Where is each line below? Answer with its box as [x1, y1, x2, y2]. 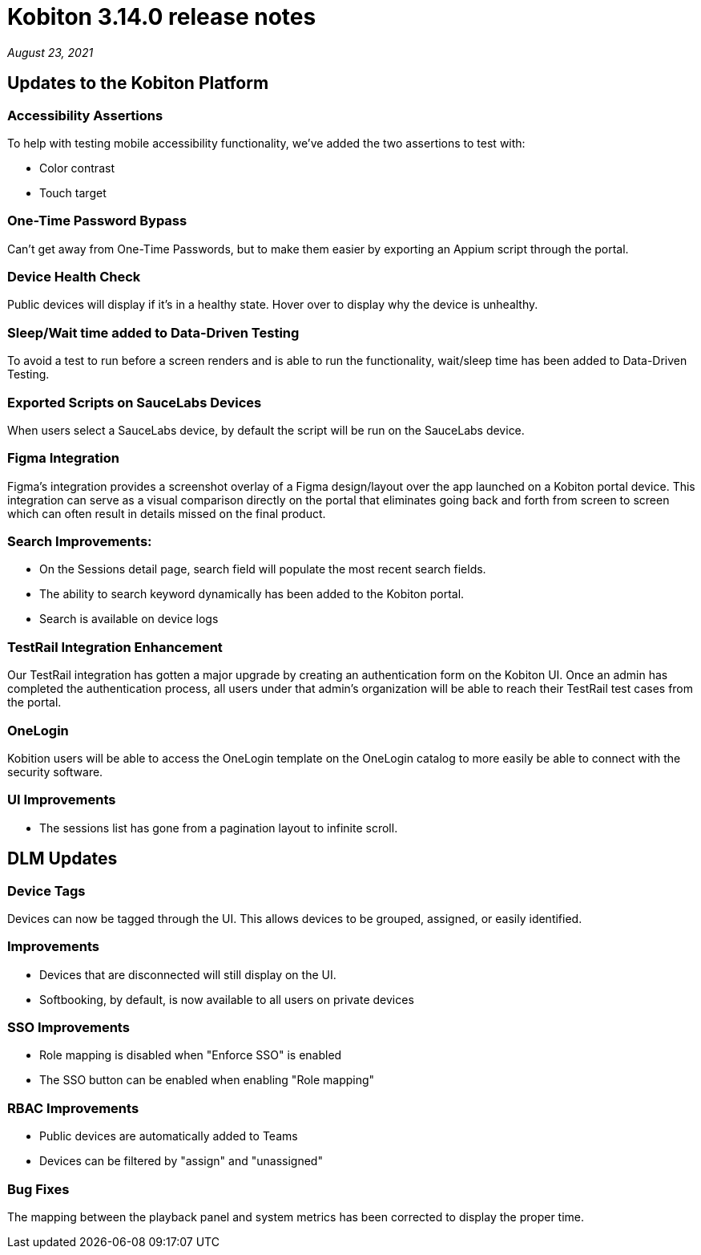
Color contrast [39, 160, 115, 175]
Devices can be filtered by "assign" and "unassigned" [39, 1154, 323, 1168]
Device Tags [7, 882, 86, 899]
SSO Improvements [7, 1019, 130, 1036]
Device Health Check [7, 269, 141, 285]
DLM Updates [7, 848, 118, 869]
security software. [7, 764, 103, 779]
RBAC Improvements [7, 1099, 139, 1116]
